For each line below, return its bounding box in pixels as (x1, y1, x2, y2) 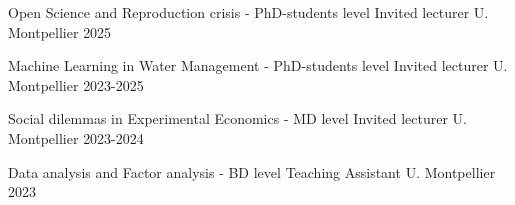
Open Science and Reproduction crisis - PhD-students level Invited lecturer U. (8, 2, 489, 22)
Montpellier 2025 (8, 21, 112, 42)
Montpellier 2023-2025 (8, 74, 144, 95)
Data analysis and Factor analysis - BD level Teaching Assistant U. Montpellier (8, 161, 496, 182)
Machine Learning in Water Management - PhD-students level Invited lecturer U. (8, 55, 508, 76)
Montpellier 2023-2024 (8, 127, 144, 148)
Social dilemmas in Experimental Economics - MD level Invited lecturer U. (8, 108, 467, 129)
